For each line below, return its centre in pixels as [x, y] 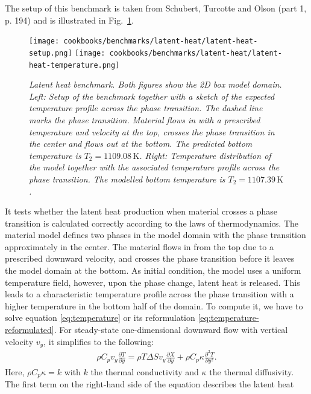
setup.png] [51, 53]
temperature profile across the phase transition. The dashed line [146, 108]
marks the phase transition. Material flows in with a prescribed [145, 119]
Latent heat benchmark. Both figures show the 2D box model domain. [155, 84]
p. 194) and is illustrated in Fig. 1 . [69, 20]
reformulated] [30, 330]
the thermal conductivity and [145, 371]
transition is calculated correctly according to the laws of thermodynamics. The [152, 223]
